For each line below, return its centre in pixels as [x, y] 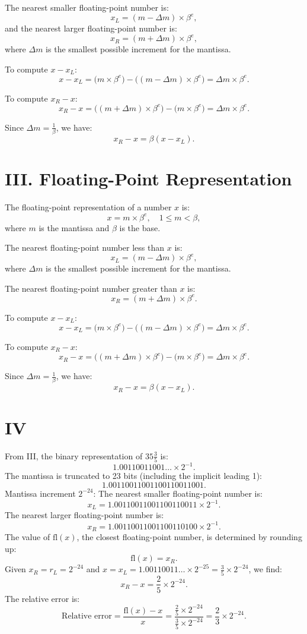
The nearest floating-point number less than [85, 247]
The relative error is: [42, 598]
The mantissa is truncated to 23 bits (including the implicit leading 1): [133, 476]
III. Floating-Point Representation [148, 179]
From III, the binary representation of [74, 455]
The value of [28, 537]
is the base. [140, 227]
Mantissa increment [40, 493]
